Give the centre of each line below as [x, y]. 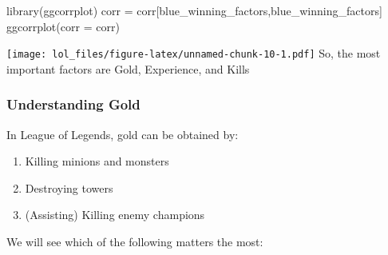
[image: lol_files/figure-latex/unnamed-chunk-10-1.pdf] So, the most [194, 53]
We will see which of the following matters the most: [135, 242]
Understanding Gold [73, 104]
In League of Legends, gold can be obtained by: [123, 134]
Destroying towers [69, 187]
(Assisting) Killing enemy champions [115, 215]
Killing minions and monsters [97, 161]
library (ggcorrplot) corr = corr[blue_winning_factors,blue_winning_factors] [194, 10]
